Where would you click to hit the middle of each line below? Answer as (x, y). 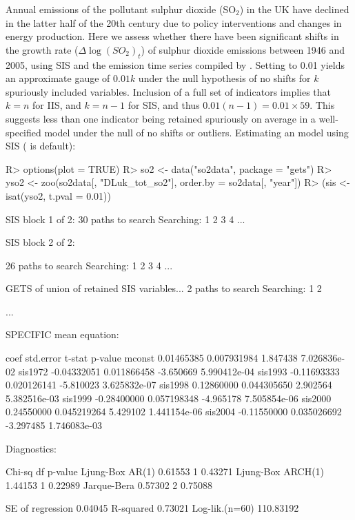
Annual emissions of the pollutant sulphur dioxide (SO (121, 9)
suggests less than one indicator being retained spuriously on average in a (161, 118)
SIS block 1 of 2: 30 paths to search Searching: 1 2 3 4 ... (125, 219)
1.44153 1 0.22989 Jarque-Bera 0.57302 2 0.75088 (109, 485)
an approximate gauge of (58, 78)
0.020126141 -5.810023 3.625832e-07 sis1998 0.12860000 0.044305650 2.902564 (169, 385)
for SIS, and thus (164, 105)
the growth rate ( (42, 49)
